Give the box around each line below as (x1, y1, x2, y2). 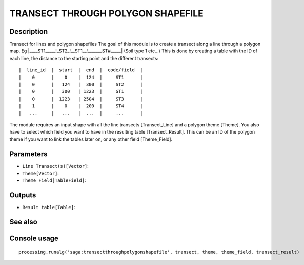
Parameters (9, 149, 48, 158)
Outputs (9, 191, 36, 200)
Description (9, 27, 48, 36)
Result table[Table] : (22, 204, 75, 211)
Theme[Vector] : (22, 170, 59, 177)
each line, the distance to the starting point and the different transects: (9, 55, 159, 61)
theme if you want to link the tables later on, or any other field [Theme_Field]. (9, 136, 173, 142)
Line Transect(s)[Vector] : (22, 163, 89, 169)
